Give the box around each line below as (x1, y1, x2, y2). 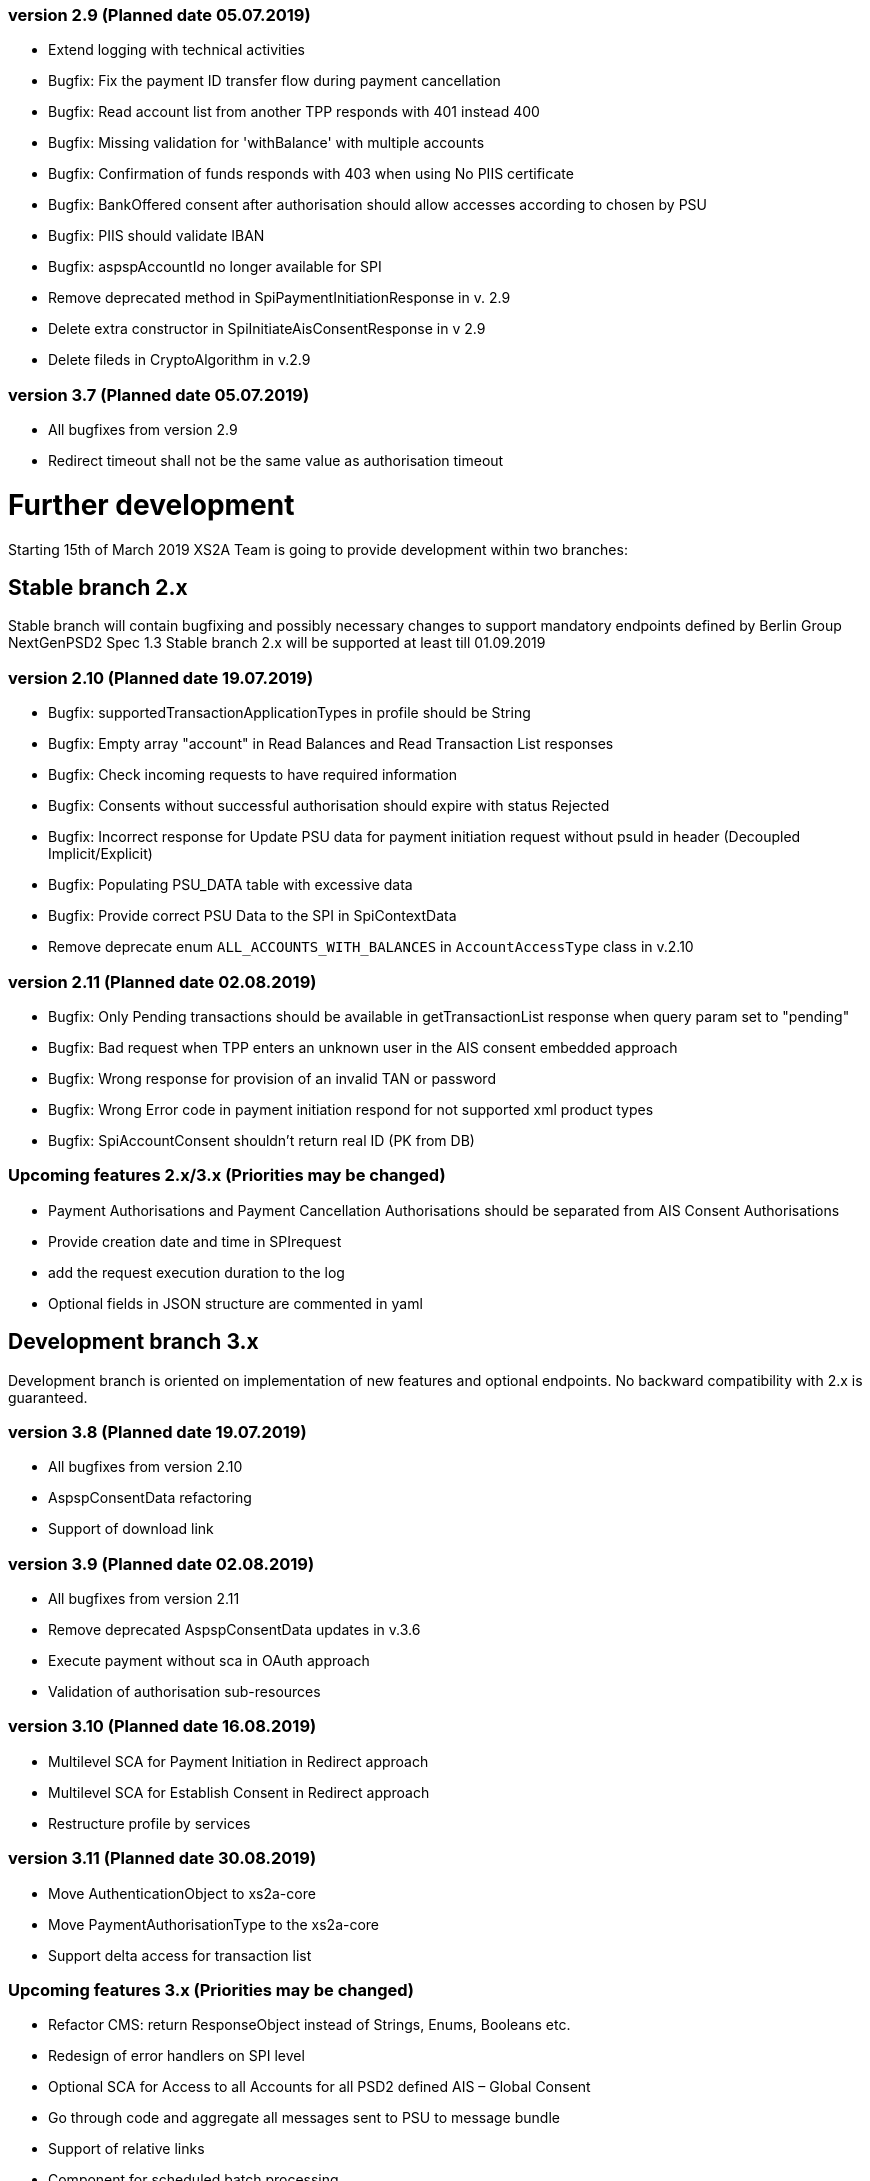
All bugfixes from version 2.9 (48, 421, 238, 439)
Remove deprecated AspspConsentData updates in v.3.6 (48, 1621, 421, 1639)
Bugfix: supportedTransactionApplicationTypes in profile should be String (48, 704, 531, 722)
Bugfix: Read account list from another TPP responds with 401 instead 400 (48, 103, 540, 121)
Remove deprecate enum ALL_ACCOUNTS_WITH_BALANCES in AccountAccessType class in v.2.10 (48, 938, 694, 956)
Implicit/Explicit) (48, 845, 153, 863)
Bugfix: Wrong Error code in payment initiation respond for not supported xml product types (48, 1100, 654, 1118)
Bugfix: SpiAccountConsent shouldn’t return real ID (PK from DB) (48, 1131, 475, 1149)
